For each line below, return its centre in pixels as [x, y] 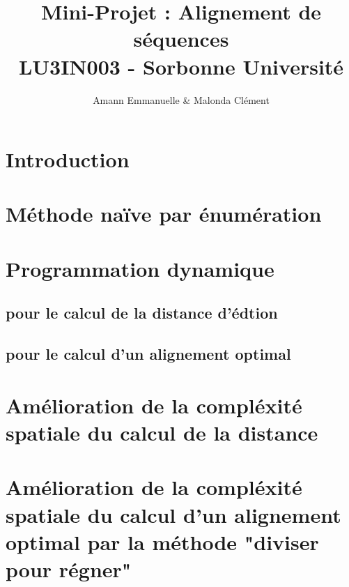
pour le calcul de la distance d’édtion [142, 313]
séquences [181, 39]
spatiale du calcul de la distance [162, 432]
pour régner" [69, 569]
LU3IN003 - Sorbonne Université [181, 66]
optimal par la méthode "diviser [162, 541]
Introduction [68, 159]
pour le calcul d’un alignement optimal [148, 354]
